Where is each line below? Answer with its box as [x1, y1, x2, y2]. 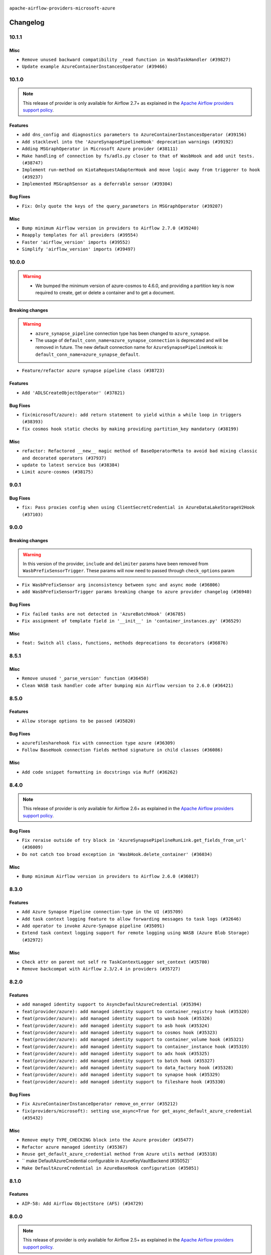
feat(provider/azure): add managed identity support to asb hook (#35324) [22, 1023, 210, 1029]
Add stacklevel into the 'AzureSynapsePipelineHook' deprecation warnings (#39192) [22, 139, 234, 145]
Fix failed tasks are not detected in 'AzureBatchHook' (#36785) [22, 611, 186, 617]
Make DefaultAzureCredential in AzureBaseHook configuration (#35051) [22, 1165, 199, 1171]
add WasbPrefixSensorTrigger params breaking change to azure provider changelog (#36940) [22, 589, 252, 595]
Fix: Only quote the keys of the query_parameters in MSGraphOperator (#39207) [22, 203, 223, 209]
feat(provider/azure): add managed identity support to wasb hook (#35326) [22, 1016, 213, 1022]
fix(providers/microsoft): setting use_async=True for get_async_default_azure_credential [22, 1108, 252, 1114]
